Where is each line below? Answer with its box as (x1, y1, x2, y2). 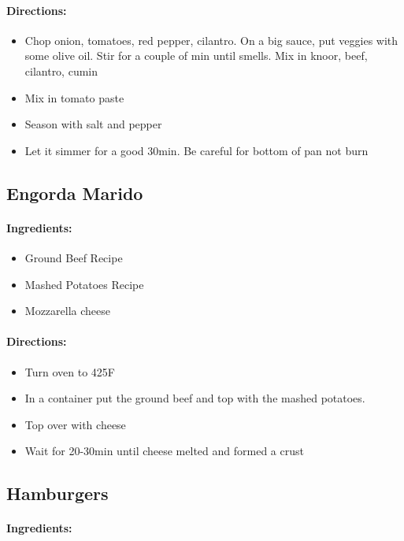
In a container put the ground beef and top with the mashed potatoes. (24, 390, 365, 406)
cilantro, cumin (24, 62, 98, 79)
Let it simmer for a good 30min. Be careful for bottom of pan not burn (24, 142, 369, 158)
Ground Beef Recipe (24, 249, 123, 265)
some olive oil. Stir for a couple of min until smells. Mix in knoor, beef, (24, 47, 368, 64)
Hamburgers (6, 481, 109, 506)
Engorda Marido (6, 180, 143, 205)
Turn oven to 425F (24, 363, 115, 380)
